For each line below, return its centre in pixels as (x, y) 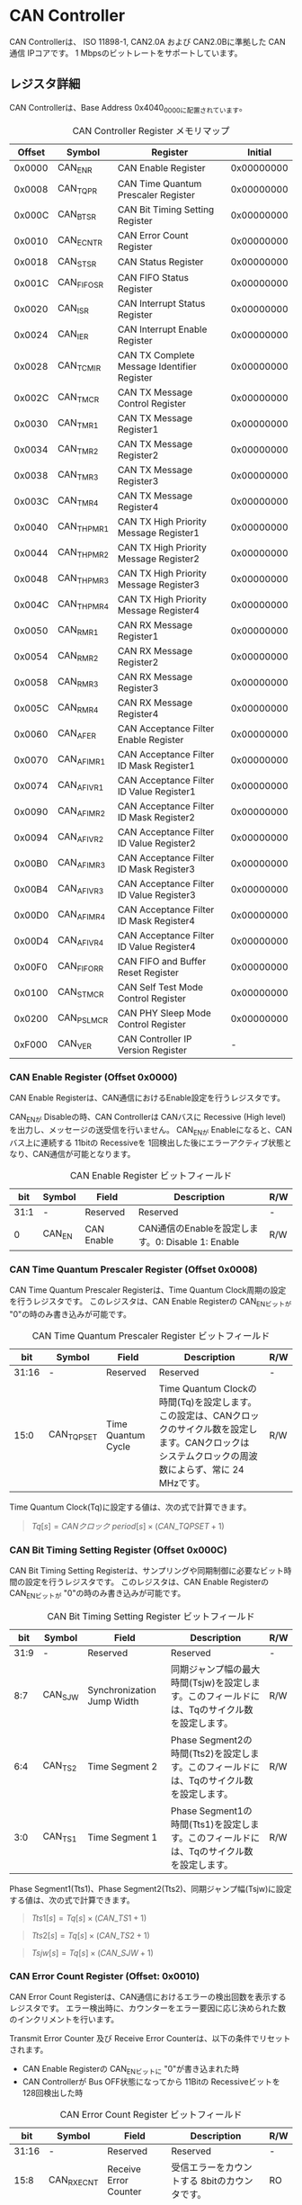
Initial (259, 152)
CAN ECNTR (80, 241)
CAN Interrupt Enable (162, 329)
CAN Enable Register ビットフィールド (151, 1175)
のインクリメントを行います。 (64, 2020)
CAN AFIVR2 (80, 838)
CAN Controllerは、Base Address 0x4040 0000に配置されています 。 (128, 108)
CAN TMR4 (78, 501)
